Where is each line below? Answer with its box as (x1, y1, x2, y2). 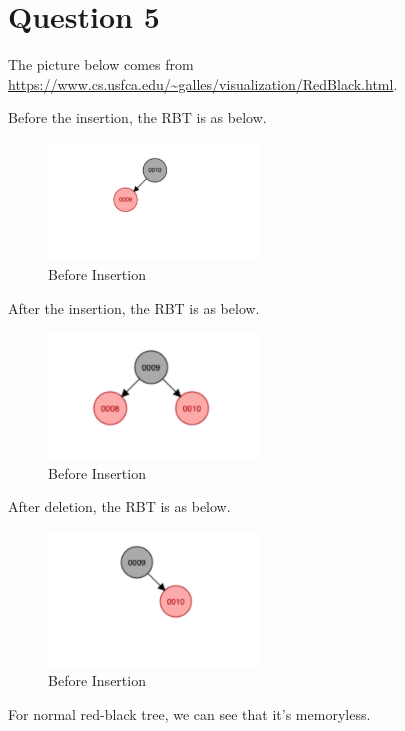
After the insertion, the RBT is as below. (8, 297, 260, 318)
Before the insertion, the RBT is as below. (8, 107, 267, 128)
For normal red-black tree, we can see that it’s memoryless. (8, 703, 371, 724)
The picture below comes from (8, 54, 194, 75)
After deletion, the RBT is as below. (8, 496, 231, 517)
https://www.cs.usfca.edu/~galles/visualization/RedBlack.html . (8, 73, 398, 94)
